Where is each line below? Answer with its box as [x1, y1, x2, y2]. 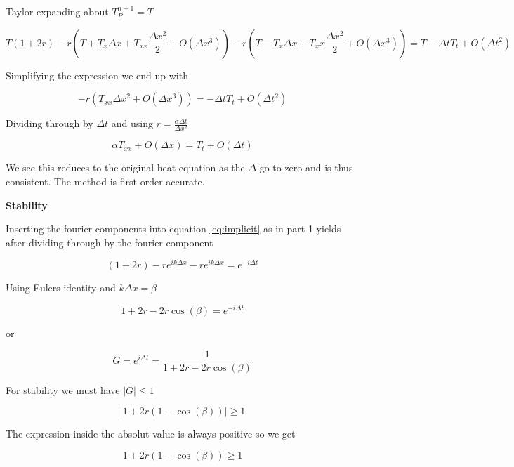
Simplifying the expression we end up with [6, 67, 188, 82]
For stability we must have [6, 382, 120, 397]
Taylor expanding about [6, 4, 109, 18]
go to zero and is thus [259, 160, 353, 175]
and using [111, 116, 153, 131]
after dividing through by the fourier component [6, 235, 213, 249]
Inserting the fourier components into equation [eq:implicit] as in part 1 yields [6, 221, 341, 236]
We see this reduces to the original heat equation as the [6, 160, 245, 175]
